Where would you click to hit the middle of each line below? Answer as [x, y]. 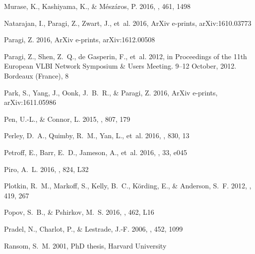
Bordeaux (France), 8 [36, 75]
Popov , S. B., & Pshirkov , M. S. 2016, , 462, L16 [79, 212]
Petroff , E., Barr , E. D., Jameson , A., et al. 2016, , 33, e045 [96, 152]
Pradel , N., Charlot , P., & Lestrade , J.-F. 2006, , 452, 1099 [94, 228]
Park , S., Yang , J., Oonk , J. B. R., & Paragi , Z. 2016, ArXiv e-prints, [111, 92]
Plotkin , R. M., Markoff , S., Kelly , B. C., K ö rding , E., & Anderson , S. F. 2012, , [128, 186]
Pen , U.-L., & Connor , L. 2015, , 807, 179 [67, 119]
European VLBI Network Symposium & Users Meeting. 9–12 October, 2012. [120, 66]
